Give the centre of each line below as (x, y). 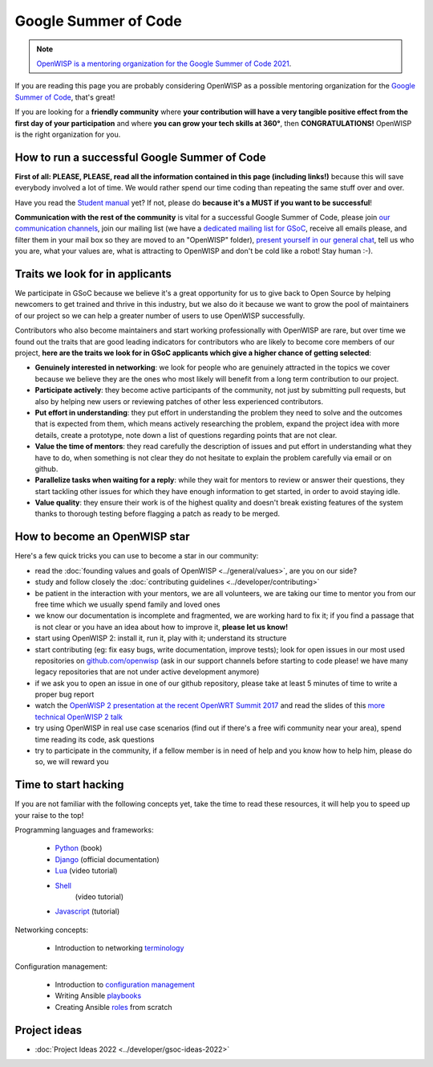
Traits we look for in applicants (93, 274)
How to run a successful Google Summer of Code (140, 157)
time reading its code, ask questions (95, 739)
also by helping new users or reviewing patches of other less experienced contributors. (179, 401)
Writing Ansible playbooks (98, 995)
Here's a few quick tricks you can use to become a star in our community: (137, 556)
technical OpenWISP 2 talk (79, 717)
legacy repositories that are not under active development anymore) (147, 672)
